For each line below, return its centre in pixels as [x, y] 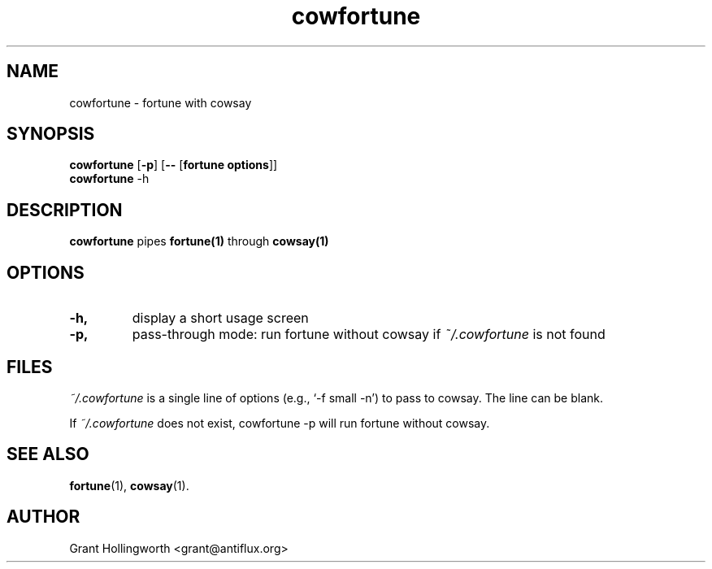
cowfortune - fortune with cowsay [161, 102]
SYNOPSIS [51, 134]
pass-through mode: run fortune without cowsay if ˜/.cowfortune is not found [369, 334]
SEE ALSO [48, 454]
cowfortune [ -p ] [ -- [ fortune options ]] [174, 165]
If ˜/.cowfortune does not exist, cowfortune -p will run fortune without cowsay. [280, 423]
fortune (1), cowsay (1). [129, 485]
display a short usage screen [220, 318]
